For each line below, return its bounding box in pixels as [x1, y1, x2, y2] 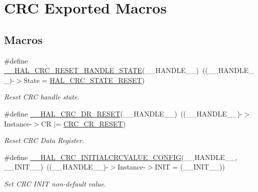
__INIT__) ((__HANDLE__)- [4, 161, 108, 172]
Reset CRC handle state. [4, 91, 79, 102]
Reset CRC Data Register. [4, 135, 84, 145]
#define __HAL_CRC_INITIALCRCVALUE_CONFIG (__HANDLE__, [4, 151, 237, 162]
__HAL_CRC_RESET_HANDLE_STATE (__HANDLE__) [4, 65, 199, 75]
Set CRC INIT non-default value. [4, 178, 106, 188]
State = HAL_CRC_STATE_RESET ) [23, 74, 145, 85]
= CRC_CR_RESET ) [55, 118, 126, 128]
